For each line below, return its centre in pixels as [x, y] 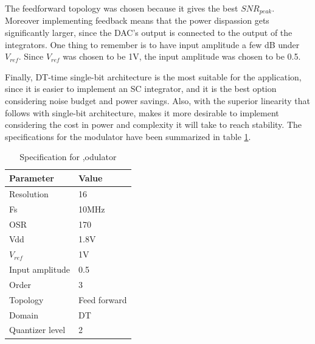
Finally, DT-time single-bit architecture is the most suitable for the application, [153, 76]
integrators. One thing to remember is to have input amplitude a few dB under [152, 44]
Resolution [29, 193]
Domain [24, 314]
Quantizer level [37, 330]
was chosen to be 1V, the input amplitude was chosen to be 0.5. [182, 56]
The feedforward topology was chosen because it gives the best [122, 8]
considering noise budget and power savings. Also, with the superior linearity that [157, 101]
